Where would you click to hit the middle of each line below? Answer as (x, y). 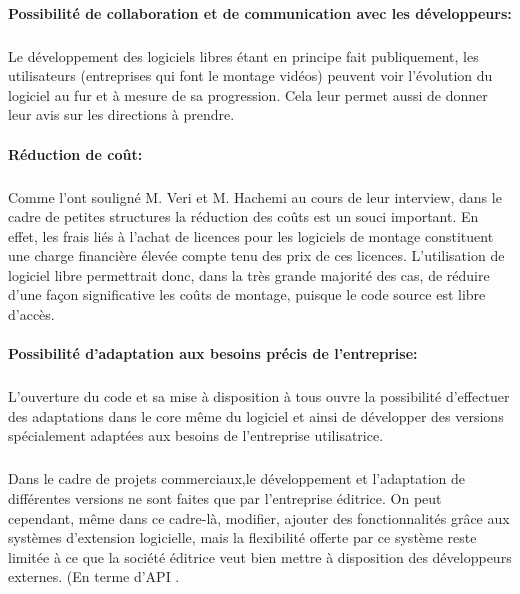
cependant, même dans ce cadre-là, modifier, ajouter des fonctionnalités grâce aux (259, 517)
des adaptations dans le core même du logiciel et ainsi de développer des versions (256, 415)
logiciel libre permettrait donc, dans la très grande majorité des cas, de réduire (249, 274)
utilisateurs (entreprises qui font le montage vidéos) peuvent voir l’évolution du (250, 75)
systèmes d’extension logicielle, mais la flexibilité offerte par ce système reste (242, 537)
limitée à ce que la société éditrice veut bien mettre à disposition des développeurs (260, 556)
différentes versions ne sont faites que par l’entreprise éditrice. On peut (225, 497)
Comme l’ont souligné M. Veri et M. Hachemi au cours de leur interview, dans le (255, 196)
